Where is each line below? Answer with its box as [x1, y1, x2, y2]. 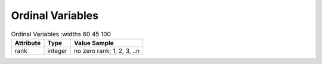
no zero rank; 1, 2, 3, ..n [73, 46, 140, 55]
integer [47, 46, 68, 55]
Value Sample [73, 39, 114, 47]
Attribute [14, 39, 41, 47]
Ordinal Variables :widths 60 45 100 [11, 30, 112, 38]
